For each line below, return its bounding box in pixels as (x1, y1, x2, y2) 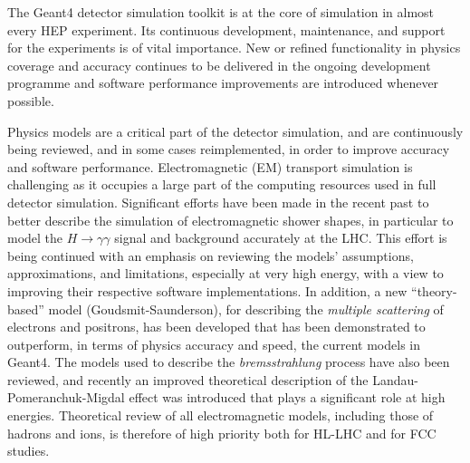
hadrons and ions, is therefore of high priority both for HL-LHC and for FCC (7, 423, 436, 442)
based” (7, 299, 44, 318)
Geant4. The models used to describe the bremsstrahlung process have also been (7, 352, 450, 371)
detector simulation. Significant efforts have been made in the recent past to (7, 192, 429, 211)
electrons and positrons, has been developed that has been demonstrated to (7, 317, 426, 336)
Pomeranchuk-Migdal (7, 388, 125, 407)
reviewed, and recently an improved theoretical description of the (7, 370, 369, 389)
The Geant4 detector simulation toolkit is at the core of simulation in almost (7, 3, 435, 21)
